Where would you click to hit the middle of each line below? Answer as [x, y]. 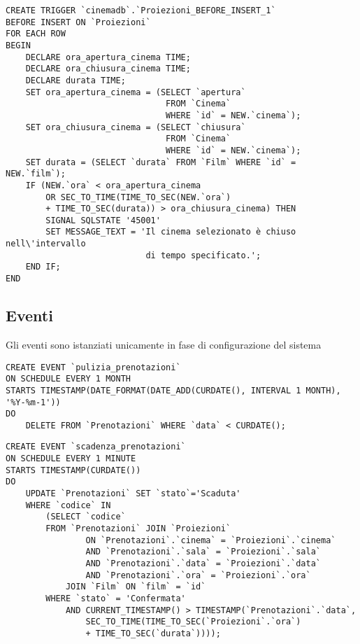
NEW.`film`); [36, 174]
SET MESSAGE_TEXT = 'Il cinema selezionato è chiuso [171, 232]
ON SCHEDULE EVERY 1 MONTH [68, 379]
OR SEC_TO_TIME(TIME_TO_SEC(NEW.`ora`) [138, 197]
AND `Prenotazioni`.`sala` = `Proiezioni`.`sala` [203, 552]
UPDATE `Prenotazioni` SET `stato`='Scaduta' [133, 494]
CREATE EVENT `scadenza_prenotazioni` [96, 447]
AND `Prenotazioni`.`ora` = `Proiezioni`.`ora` [198, 575]
